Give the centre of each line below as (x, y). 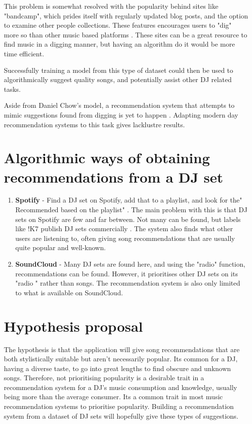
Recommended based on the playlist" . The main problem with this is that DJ (131, 210)
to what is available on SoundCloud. (69, 292)
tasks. (12, 89)
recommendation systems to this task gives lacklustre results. (94, 124)
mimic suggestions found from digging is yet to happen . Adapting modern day (121, 114)
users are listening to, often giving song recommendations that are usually (125, 238)
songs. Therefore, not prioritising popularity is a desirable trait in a (104, 378)
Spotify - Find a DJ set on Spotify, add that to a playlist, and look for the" (129, 200)
